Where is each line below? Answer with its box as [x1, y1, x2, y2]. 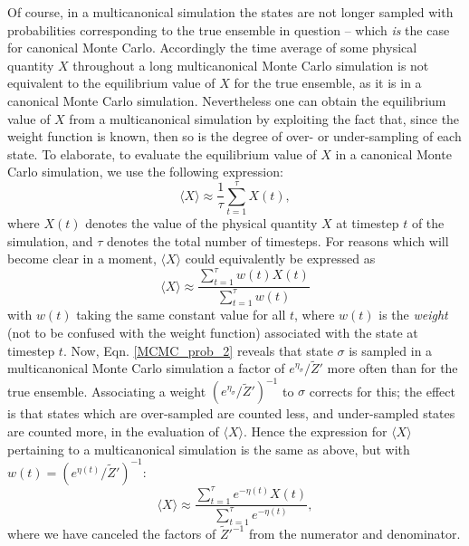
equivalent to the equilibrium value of [7, 73, 215, 92]
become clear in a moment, [7, 249, 157, 268]
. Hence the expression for [243, 422, 388, 440]
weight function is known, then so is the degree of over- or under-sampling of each [7, 127, 462, 146]
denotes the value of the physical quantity [85, 214, 318, 233]
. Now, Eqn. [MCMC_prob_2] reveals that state [62, 340, 333, 359]
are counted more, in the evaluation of [7, 422, 219, 440]
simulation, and [7, 231, 93, 250]
